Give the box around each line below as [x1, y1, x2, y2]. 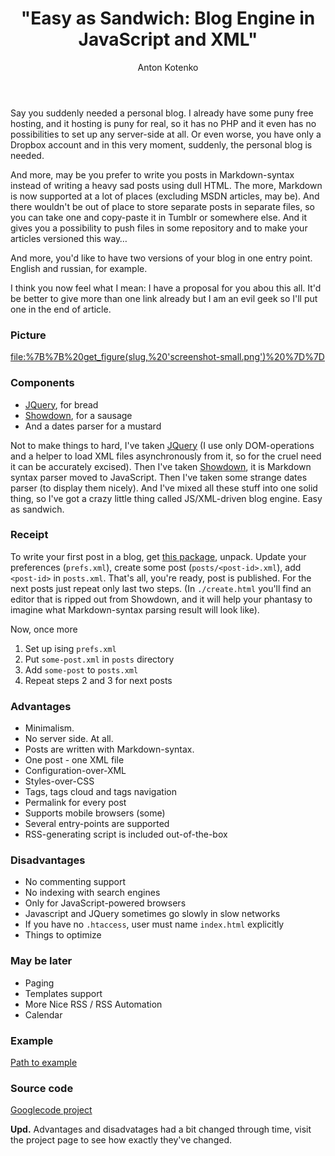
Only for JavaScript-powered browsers [24, 897, 187, 909]
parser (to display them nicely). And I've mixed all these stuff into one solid [10, 482, 318, 494]
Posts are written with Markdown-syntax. [24, 743, 195, 756]
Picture [10, 328, 47, 342]
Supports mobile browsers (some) [24, 807, 166, 819]
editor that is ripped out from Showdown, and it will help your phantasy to [10, 593, 313, 605]
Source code [10, 1081, 74, 1095]
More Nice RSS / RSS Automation [24, 998, 163, 1010]
